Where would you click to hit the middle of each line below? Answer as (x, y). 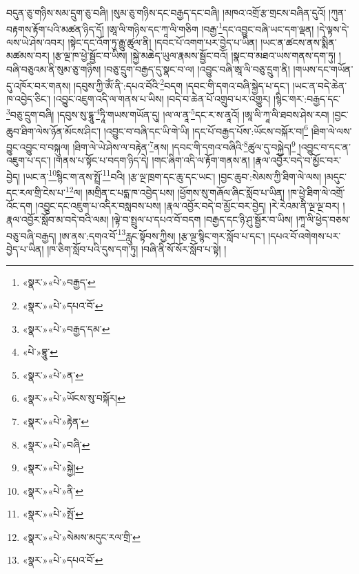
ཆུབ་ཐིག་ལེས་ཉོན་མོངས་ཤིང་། (54, 131)
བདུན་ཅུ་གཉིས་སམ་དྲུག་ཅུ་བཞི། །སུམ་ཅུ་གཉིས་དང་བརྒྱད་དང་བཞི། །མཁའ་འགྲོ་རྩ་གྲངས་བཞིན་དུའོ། (166, 12)
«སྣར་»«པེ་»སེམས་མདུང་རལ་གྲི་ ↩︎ (81, 536)
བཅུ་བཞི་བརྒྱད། (31, 235)
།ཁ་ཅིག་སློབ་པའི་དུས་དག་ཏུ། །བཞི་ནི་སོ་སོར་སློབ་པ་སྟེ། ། (137, 248)
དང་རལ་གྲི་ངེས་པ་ (36, 192)
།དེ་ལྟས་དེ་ (333, 29)
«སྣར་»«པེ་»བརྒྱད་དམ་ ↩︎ (66, 328)
